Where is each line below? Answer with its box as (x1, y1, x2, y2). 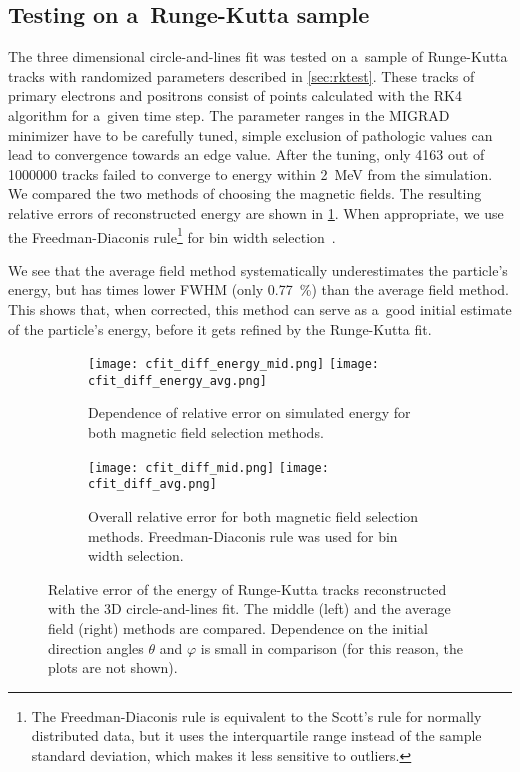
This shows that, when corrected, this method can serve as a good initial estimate (8, 298, 512, 319)
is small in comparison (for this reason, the (200, 637, 463, 658)
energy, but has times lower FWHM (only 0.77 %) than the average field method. (8, 279, 509, 300)
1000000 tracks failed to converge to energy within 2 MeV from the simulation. (8, 163, 493, 184)
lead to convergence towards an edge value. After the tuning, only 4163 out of (8, 144, 485, 165)
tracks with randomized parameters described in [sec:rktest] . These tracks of (8, 65, 475, 86)
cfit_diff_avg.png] (88, 477, 217, 492)
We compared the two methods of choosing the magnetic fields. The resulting (8, 183, 482, 204)
